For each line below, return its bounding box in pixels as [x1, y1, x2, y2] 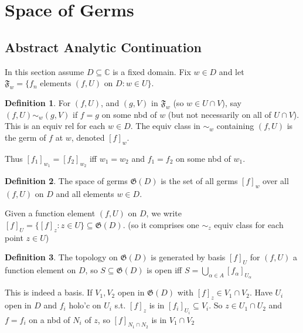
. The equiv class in [130, 120, 200, 132]
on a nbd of [29, 313, 70, 325]
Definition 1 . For [5, 96, 71, 108]
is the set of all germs [161, 174, 238, 186]
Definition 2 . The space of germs [5, 174, 128, 186]
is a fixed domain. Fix [113, 65, 191, 77]
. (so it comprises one [122, 218, 199, 230]
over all [263, 174, 289, 186]
